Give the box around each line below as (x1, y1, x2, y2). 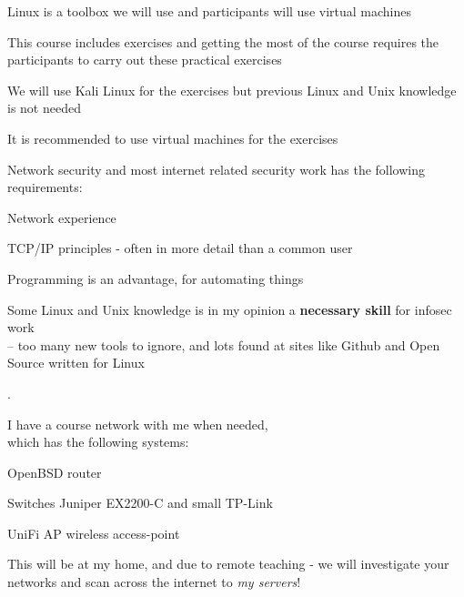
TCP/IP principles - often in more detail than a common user (7, 238, 353, 258)
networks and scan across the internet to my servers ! (7, 572, 301, 592)
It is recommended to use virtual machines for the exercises (7, 128, 338, 147)
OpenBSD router (7, 462, 102, 481)
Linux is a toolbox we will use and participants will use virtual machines (7, 2, 411, 20)
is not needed (7, 98, 81, 117)
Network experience (7, 207, 116, 227)
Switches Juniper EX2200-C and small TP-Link (7, 493, 273, 512)
